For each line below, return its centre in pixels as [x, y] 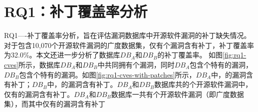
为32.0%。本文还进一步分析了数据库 [62, 55]
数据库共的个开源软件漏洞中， [203, 84]
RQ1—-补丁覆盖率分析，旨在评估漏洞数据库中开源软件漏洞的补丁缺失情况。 [128, 35]
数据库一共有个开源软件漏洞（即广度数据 [177, 94]
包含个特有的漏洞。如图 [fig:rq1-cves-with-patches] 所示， [108, 74]
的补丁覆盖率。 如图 [190, 55]
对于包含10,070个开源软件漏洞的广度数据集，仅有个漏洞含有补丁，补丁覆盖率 [129, 45]
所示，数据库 [39, 64]
